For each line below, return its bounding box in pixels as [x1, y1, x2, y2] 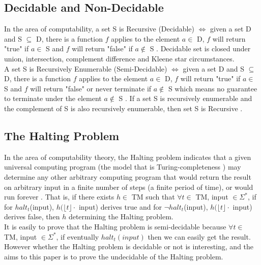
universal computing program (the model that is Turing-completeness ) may [4, 161, 241, 172]
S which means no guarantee [168, 83, 257, 93]
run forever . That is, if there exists [4, 191, 114, 202]
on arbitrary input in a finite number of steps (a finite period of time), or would [4, 181, 253, 192]
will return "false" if [72, 43, 133, 54]
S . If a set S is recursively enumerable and [119, 93, 252, 104]
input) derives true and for [78, 201, 162, 212]
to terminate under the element [4, 93, 102, 104]
